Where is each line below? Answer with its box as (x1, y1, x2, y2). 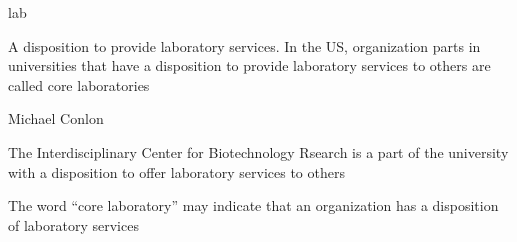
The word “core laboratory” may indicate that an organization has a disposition (8, 195, 499, 216)
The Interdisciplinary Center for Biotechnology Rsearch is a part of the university (8, 141, 509, 162)
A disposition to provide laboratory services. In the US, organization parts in (8, 35, 481, 56)
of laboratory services (8, 214, 139, 235)
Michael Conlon (8, 108, 104, 129)
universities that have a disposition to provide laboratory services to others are (8, 55, 491, 76)
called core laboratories (8, 74, 150, 95)
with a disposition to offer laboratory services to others (8, 161, 345, 182)
